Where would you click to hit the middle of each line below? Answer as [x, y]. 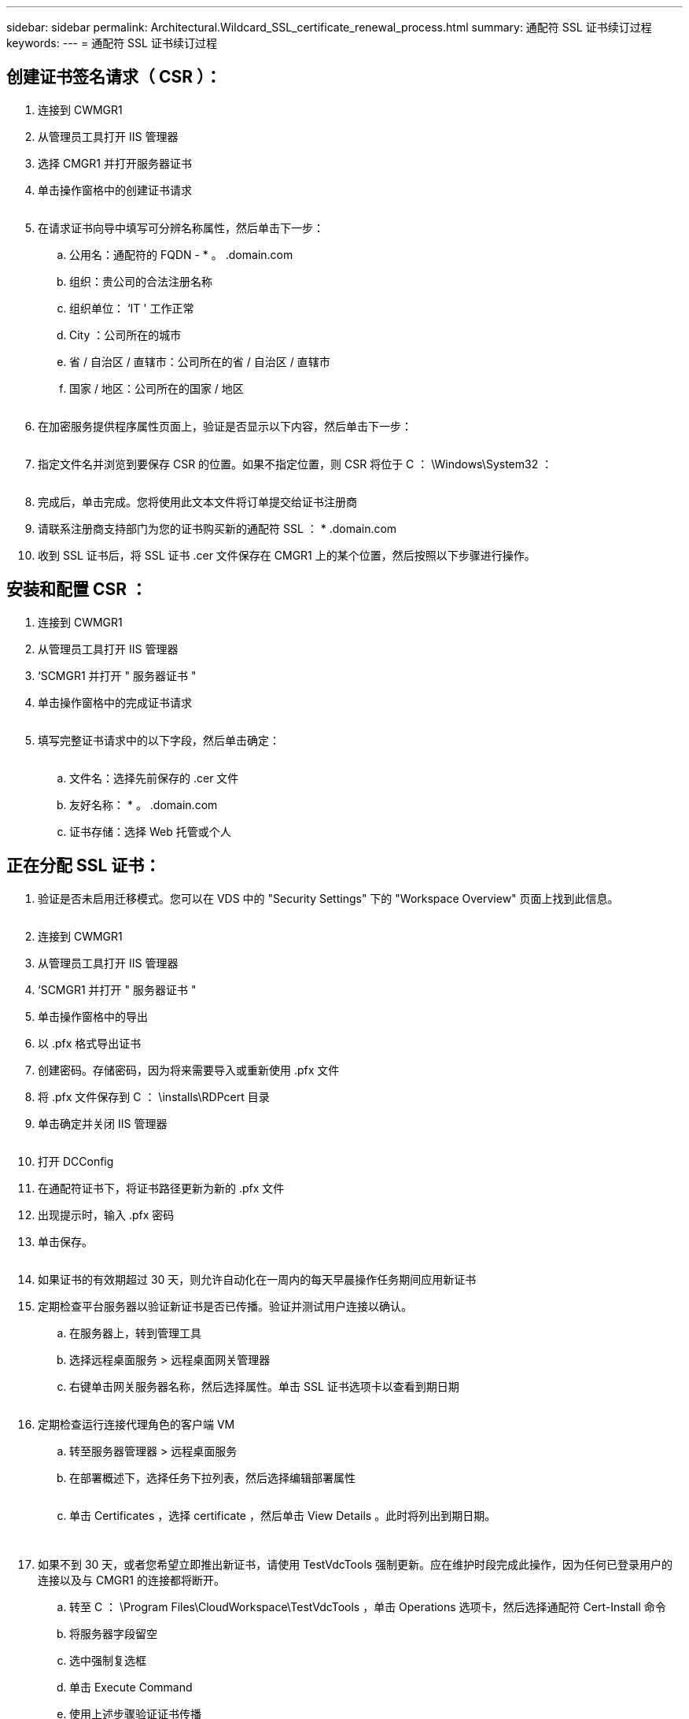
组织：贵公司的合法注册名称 [141, 281]
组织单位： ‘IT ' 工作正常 [132, 308]
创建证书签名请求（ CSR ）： [114, 77]
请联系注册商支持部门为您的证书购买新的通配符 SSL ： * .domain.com [217, 528]
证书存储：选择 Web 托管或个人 [150, 831]
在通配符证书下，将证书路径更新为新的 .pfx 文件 [161, 1188]
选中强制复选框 [108, 1660]
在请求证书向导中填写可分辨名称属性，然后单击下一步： [181, 227]
